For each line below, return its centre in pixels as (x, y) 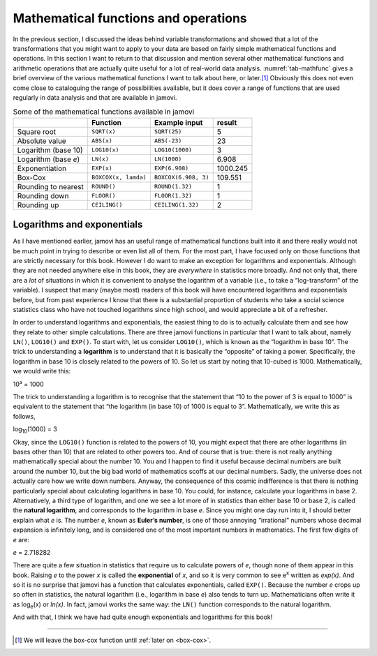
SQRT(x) (104, 132)
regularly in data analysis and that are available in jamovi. (95, 97)
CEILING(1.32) (176, 205)
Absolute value (42, 141)
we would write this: (42, 371)
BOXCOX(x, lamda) (119, 178)
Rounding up (38, 204)
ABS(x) (102, 141)
